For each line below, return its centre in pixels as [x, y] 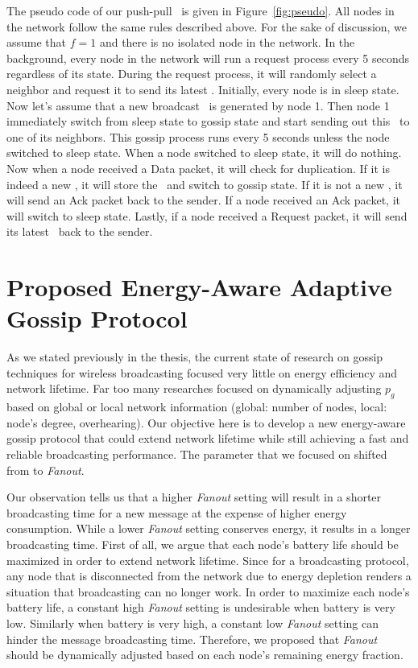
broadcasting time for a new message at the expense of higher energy [177, 512]
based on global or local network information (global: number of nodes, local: [197, 407]
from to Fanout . [46, 470]
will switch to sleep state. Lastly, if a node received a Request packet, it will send [207, 215]
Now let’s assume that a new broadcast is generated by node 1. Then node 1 [198, 105]
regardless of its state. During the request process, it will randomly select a [192, 74]
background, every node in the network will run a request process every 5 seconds [208, 58]
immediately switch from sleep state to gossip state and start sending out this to [208, 121]
